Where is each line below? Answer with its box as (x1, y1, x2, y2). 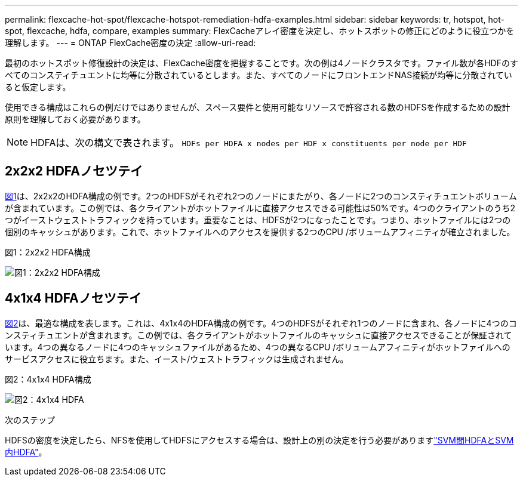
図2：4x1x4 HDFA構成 (5, 374, 91, 384)
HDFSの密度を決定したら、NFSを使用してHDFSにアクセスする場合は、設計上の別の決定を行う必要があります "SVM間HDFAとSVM (5, 434, 514, 445)
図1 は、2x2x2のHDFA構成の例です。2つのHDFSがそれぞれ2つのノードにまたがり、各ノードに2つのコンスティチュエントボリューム (5, 190, 517, 201)
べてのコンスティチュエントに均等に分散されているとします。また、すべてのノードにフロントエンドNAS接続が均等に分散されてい (5, 70, 512, 80)
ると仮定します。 (5, 82, 71, 92)
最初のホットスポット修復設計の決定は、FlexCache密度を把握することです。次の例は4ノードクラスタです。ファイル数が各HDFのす (5, 58, 518, 68)
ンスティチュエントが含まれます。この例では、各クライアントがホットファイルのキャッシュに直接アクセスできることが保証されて (5, 329, 512, 340)
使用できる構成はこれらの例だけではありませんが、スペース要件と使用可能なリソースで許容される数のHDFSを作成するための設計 (5, 102, 510, 112)
